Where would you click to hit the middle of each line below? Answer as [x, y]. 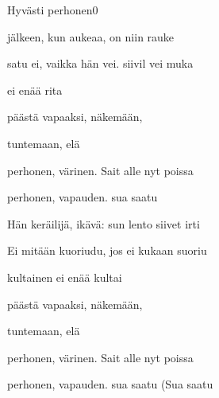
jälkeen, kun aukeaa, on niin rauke [91, 36]
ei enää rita [35, 90]
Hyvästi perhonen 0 [53, 10]
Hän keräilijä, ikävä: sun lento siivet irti [104, 223]
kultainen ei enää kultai [65, 277]
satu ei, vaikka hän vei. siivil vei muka [100, 63]
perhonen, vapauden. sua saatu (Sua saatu [110, 384]
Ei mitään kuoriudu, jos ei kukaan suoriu [107, 250]
